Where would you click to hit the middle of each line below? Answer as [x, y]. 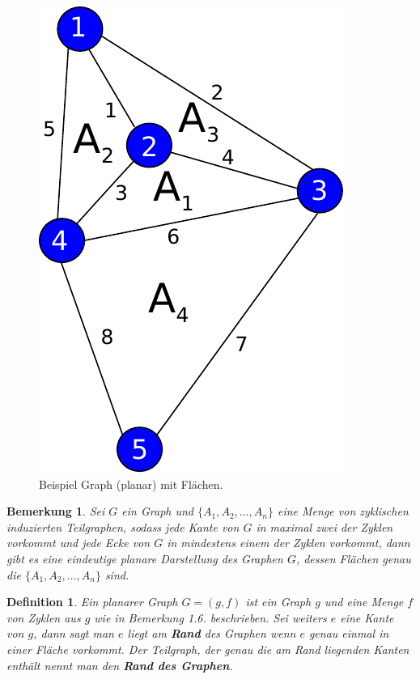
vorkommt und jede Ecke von [78, 543]
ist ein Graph [278, 602]
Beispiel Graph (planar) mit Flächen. [131, 484]
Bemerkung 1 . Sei [56, 511]
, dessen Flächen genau [353, 558]
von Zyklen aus [44, 617]
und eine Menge [364, 602]
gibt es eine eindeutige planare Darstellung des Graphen [145, 558]
